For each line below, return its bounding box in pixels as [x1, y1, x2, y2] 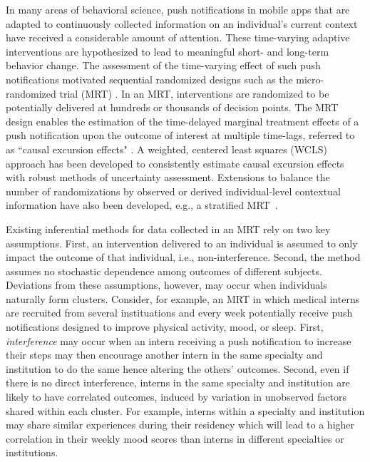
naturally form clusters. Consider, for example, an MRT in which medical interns [6, 291, 360, 306]
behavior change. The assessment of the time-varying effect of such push [6, 58, 321, 73]
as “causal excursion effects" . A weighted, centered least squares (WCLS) [6, 141, 327, 156]
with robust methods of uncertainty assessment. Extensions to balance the [6, 170, 330, 185]
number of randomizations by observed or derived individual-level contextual [6, 183, 341, 198]
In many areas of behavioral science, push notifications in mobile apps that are [6, 2, 350, 16]
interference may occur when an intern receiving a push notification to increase [6, 333, 351, 348]
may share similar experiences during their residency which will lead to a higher [6, 417, 355, 432]
